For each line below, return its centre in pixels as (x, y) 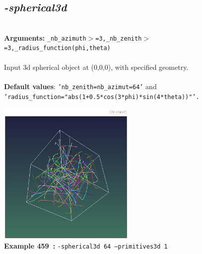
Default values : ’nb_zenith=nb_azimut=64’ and (80, 86)
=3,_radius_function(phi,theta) (57, 48)
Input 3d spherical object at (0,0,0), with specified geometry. (96, 67)
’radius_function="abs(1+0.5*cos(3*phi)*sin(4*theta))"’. (102, 97)
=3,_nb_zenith (119, 38)
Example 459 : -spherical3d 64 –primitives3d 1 (86, 246)
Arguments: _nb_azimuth (45, 37)
